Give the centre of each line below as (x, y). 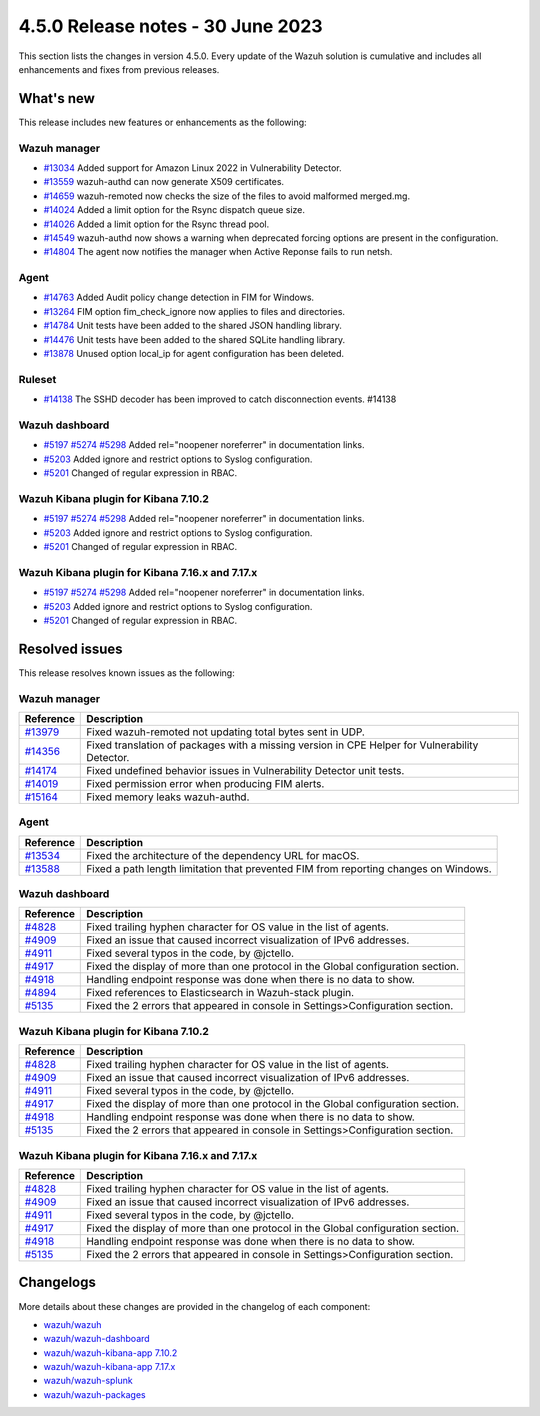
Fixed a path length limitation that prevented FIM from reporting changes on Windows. (289, 868)
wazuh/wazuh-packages (94, 1394)
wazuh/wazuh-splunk (88, 1381)
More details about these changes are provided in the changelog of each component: (194, 1306)
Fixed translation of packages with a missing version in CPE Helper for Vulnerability (282, 745)
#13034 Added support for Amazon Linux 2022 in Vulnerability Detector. (192, 167)
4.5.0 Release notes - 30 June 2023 (171, 26)
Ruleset (37, 379)
